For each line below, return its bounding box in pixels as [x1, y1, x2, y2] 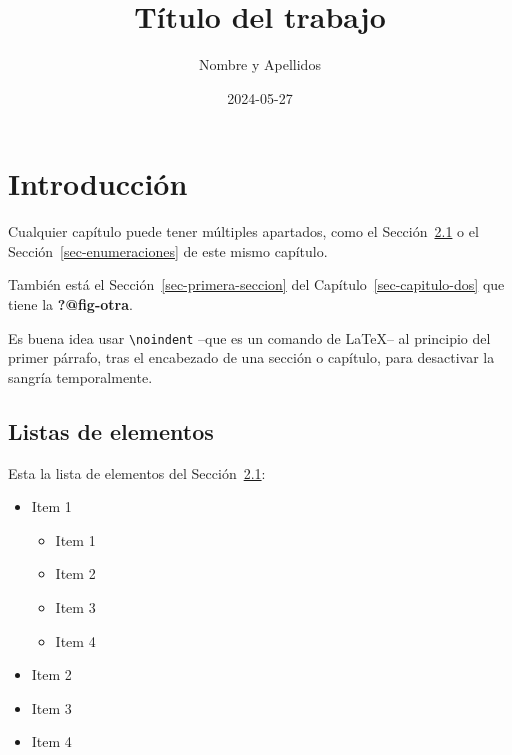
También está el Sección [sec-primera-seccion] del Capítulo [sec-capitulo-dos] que [8, 274, 505, 295]
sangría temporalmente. [8, 366, 153, 387]
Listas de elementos [8, 415, 214, 446]
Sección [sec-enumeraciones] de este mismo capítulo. [8, 240, 328, 261]
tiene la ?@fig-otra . [8, 294, 133, 315]
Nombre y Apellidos [199, 54, 321, 75]
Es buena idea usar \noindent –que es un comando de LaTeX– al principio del [8, 327, 491, 348]
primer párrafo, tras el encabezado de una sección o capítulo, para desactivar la [8, 347, 495, 368]
